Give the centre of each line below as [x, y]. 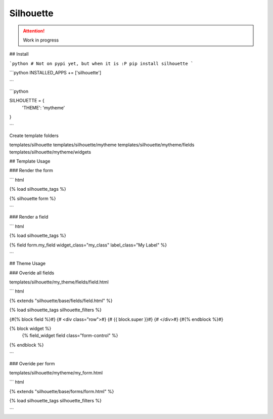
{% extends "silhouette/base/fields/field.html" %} [61, 301]
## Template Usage [30, 161]
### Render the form [31, 171]
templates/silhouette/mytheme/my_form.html [56, 373]
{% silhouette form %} [33, 198]
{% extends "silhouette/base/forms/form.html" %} [62, 391]
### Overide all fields [32, 273]
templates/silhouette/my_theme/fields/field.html [59, 282]
